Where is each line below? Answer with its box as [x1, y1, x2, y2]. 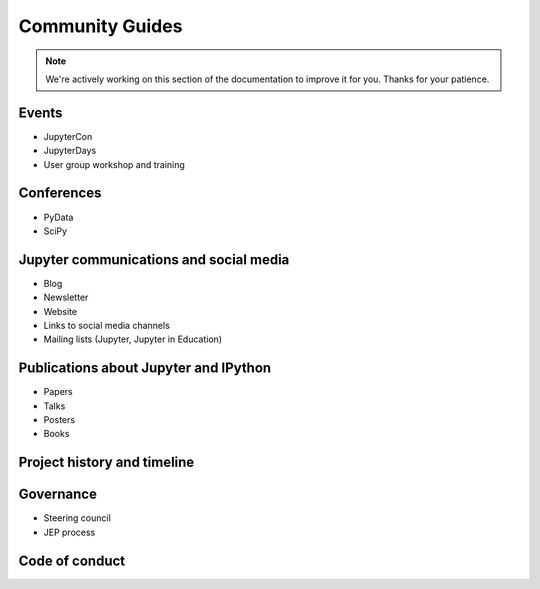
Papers [43, 386, 74, 398]
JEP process [43, 526, 96, 538]
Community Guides [18, 15, 183, 37]
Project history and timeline [18, 454, 195, 471]
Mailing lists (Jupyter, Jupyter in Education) [43, 333, 223, 345]
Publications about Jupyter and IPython [18, 360, 272, 377]
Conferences [18, 185, 102, 202]
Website [43, 305, 78, 317]
